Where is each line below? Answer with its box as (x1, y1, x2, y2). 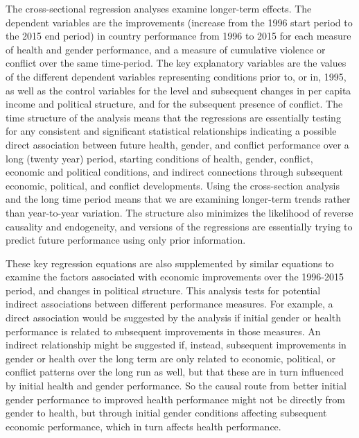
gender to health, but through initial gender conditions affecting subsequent (6, 405, 327, 420)
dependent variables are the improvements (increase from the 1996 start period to (6, 15, 353, 29)
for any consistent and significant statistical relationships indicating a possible (6, 124, 337, 138)
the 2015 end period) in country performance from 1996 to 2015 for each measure (6, 28, 351, 43)
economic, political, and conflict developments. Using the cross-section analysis (6, 178, 340, 192)
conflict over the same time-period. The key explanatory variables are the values (6, 56, 347, 70)
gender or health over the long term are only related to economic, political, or (6, 351, 335, 365)
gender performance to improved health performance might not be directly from (6, 391, 345, 406)
